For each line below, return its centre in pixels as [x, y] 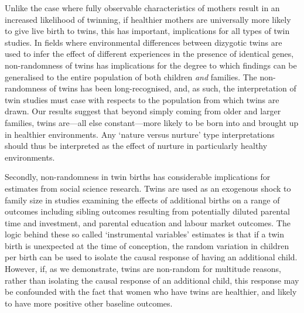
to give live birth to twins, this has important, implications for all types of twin [147, 31]
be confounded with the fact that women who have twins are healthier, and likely [151, 292]
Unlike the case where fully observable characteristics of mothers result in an [142, 8]
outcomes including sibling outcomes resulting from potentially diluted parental [147, 211]
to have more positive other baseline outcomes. [89, 303]
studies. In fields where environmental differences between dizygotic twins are [144, 42]
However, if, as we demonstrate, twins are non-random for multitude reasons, [143, 269]
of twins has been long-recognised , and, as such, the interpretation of [173, 88]
